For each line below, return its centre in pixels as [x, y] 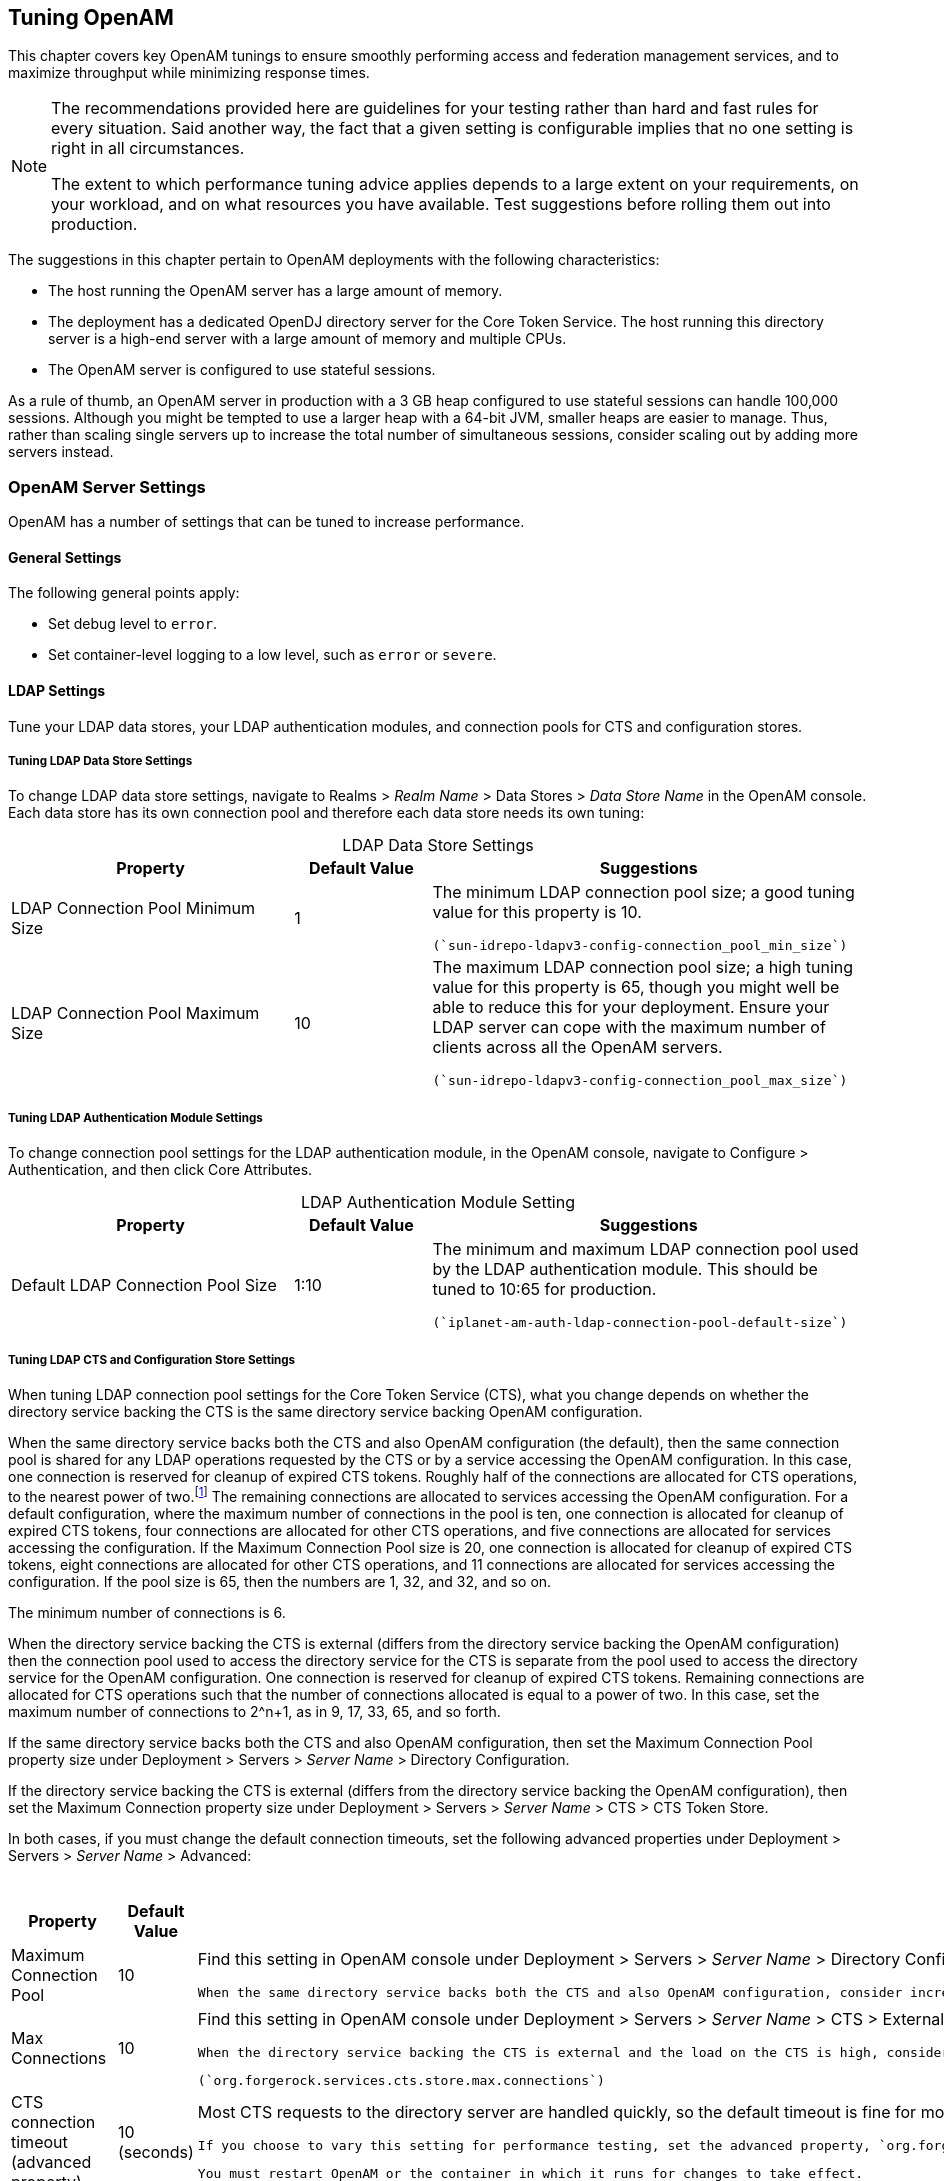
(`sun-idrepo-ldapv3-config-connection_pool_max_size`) [640, 1081]
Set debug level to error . [133, 624]
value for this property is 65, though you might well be [636, 987]
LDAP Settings [57, 690]
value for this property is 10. [537, 912]
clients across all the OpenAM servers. [577, 1047]
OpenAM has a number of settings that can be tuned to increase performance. [266, 522]
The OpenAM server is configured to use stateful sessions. [242, 370]
